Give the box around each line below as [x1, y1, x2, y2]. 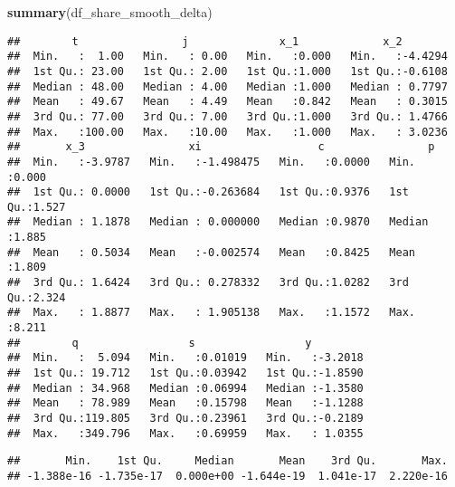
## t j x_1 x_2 [7, 34, 403, 48]
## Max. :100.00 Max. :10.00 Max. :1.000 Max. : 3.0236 [7, 125, 448, 138]
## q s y [7, 336, 312, 349]
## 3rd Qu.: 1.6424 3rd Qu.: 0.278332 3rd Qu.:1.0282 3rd [7, 276, 409, 290]
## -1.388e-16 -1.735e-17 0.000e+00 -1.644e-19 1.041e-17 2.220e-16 [7, 469, 448, 482]
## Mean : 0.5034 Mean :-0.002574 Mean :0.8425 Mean [7, 245, 416, 259]
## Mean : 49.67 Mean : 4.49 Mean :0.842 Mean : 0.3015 [7, 95, 448, 109]
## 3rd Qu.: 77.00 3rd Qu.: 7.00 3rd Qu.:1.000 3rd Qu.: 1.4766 [7, 110, 448, 123]
